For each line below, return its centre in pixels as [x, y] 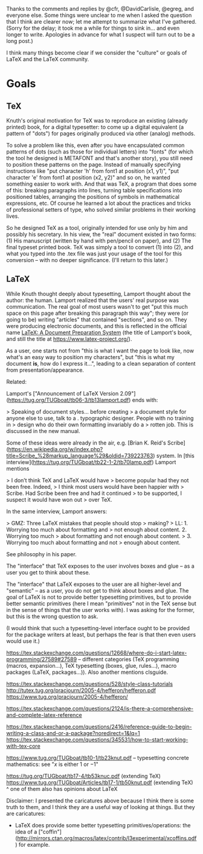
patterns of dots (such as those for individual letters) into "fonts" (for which [100, 152]
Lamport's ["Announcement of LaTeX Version [63, 393]
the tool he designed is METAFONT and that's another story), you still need [100, 158]
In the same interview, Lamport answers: [57, 511]
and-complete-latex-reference [44, 714]
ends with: [145, 400]
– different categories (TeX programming [129, 659]
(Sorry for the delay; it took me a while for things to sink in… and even [93, 28]
